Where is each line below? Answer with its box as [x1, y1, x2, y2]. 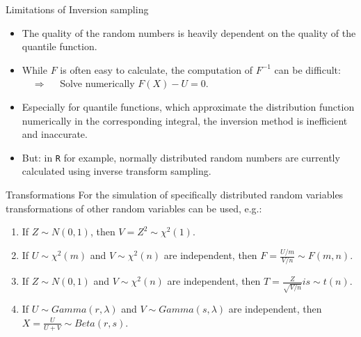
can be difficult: [274, 62, 341, 77]
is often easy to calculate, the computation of [60, 62, 252, 77]
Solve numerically [60, 76, 135, 91]
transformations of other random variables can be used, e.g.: [6, 201, 262, 215]
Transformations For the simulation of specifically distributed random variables [6, 187, 344, 201]
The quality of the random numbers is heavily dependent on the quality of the [22, 25, 356, 40]
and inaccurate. [22, 127, 88, 141]
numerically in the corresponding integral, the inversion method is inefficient [22, 113, 348, 127]
